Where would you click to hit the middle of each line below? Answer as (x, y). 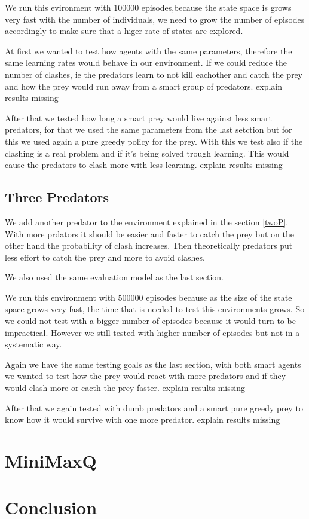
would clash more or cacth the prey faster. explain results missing (125, 388)
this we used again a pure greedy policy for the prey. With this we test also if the (154, 141)
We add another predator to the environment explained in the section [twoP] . (147, 222)
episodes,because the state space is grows (216, 7)
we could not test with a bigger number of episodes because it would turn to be (150, 321)
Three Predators (57, 197)
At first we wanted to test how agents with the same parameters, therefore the (149, 51)
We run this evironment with (58, 7)
